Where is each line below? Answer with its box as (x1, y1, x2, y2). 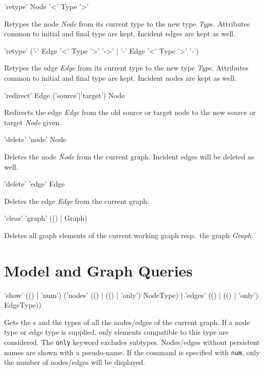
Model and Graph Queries (4, 260, 193, 281)
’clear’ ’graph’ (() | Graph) (4, 213, 87, 223)
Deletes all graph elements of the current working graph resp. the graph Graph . (4, 229, 253, 240)
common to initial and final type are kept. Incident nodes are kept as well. (4, 72, 236, 83)
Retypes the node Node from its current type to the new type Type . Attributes (4, 18, 250, 29)
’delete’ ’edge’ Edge (4, 178, 65, 189)
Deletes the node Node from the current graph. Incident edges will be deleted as (4, 151, 254, 161)
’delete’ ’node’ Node (4, 134, 66, 145)
